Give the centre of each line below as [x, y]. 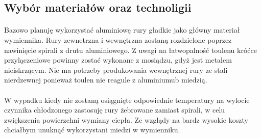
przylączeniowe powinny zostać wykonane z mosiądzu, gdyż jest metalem [118, 60]
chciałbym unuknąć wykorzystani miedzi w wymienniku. [92, 130]
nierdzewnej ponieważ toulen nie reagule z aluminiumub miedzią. [106, 80]
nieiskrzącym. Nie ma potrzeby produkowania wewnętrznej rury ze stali [116, 70]
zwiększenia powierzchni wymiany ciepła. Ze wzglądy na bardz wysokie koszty [126, 119]
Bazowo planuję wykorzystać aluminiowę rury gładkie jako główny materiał [122, 30]
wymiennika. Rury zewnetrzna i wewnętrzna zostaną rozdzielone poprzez [118, 39]
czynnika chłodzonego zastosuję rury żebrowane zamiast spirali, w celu [115, 110]
